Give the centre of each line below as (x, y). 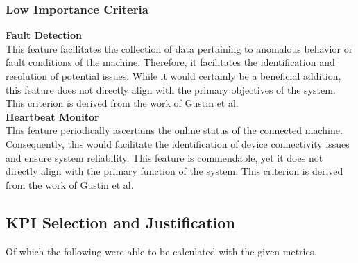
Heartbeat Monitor (52, 116)
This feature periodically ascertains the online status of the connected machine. (174, 130)
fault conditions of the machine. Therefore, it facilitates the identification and (170, 62)
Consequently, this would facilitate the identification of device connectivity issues (178, 143)
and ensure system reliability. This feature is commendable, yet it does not (164, 157)
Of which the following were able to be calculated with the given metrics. (161, 251)
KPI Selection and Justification (120, 222)
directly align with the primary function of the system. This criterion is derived (174, 171)
